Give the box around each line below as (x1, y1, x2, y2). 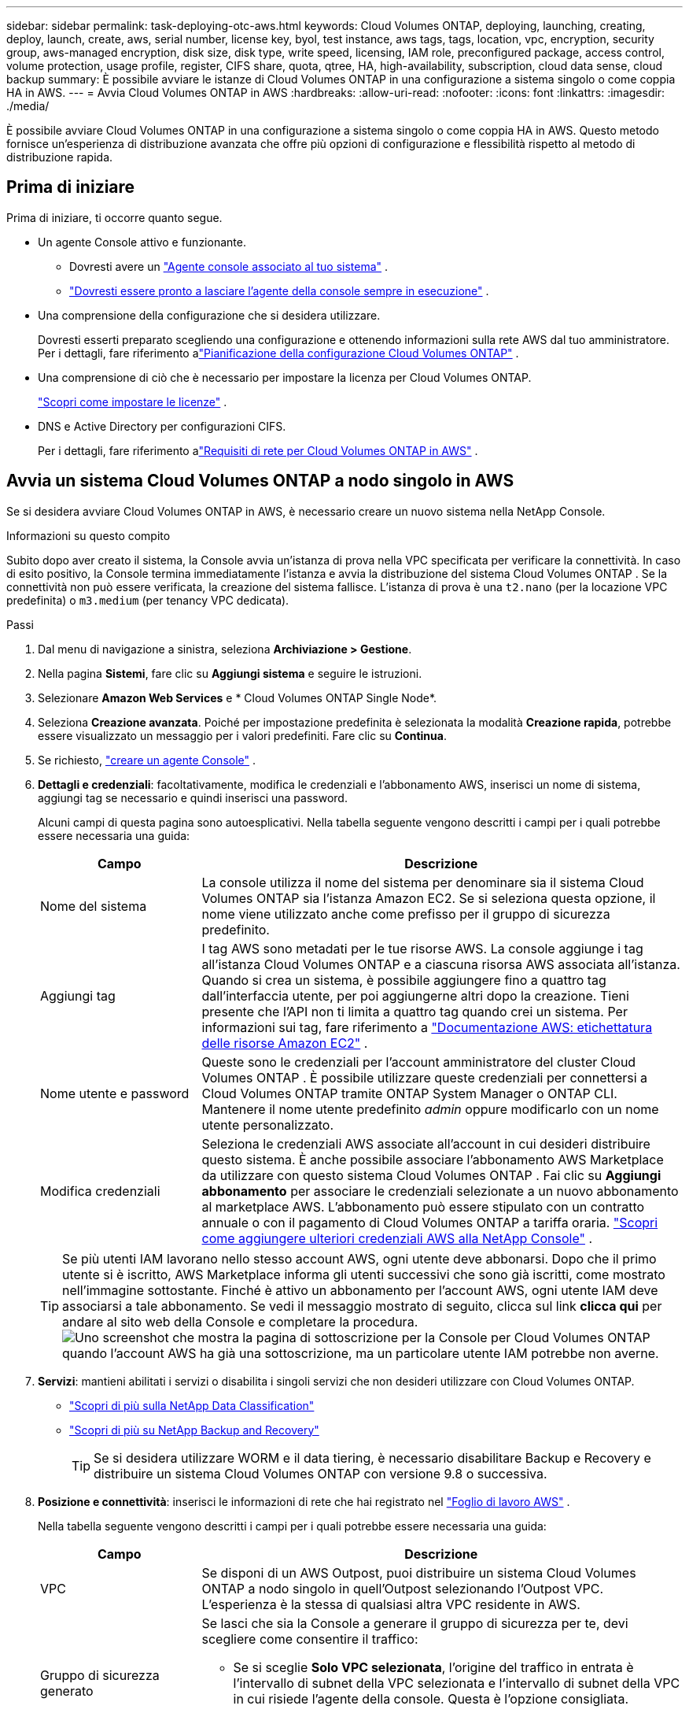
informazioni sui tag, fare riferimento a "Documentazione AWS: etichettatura (201, 1019, 653, 1035)
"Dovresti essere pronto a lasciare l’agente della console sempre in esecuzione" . (69, 283, 489, 298)
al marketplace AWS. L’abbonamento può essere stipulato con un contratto (201, 1198, 645, 1215)
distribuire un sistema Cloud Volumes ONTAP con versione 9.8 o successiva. (94, 1465, 547, 1482)
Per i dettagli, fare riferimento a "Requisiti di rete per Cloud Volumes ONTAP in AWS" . (38, 443, 478, 457)
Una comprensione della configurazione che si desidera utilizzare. (38, 308, 381, 322)
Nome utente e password (40, 1085, 190, 1101)
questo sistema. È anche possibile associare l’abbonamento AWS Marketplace (201, 1151, 664, 1167)
